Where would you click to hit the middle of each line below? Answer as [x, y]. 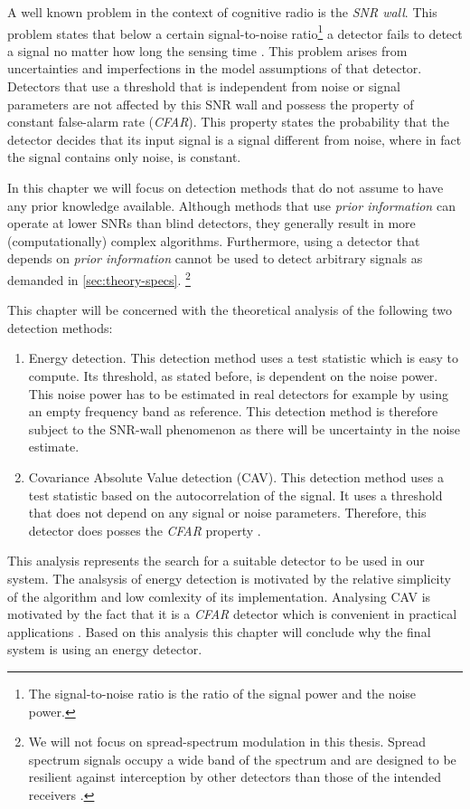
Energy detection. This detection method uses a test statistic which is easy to [244, 358]
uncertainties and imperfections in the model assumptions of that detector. [215, 68]
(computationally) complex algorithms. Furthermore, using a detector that [214, 240]
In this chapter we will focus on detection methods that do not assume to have [226, 187]
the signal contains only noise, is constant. [124, 157]
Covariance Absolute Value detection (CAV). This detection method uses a [236, 476]
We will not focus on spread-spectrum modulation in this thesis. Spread [227, 742]
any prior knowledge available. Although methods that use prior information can [231, 205]
